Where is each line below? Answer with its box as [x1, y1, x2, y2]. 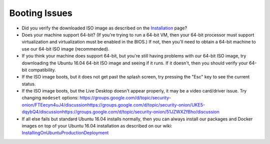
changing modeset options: [21, 95, 79, 101]
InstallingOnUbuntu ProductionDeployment [21, 130, 109, 136]
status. [21, 80, 36, 87]
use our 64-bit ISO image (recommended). [21, 45, 109, 52]
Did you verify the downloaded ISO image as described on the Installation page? [21, 25, 187, 31]
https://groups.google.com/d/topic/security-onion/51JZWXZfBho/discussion [61, 109, 219, 115]
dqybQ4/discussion [21, 109, 62, 115]
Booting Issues [9, 7, 72, 18]
